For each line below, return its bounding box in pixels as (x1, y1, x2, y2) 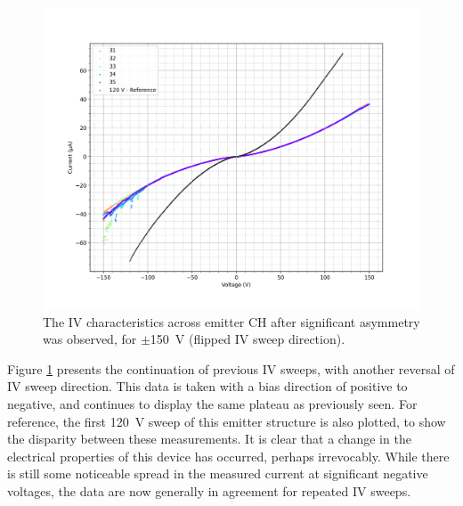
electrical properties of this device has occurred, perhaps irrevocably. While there (7, 446, 450, 465)
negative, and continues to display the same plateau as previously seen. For (7, 395, 418, 413)
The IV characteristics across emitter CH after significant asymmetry (43, 312, 420, 331)
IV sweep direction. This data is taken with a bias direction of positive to (7, 377, 408, 396)
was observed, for (43, 330, 137, 348)
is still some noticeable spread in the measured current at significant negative (7, 464, 428, 483)
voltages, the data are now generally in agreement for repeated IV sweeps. (7, 482, 411, 501)
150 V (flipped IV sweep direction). (150, 330, 345, 348)
